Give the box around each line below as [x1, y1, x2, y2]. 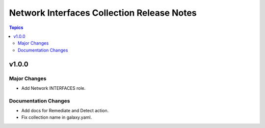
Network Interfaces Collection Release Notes [9, 7, 197, 18]
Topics [9, 25, 24, 30]
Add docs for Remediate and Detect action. [21, 108, 109, 114]
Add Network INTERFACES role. [21, 85, 86, 91]
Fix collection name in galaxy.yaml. [21, 114, 92, 120]
